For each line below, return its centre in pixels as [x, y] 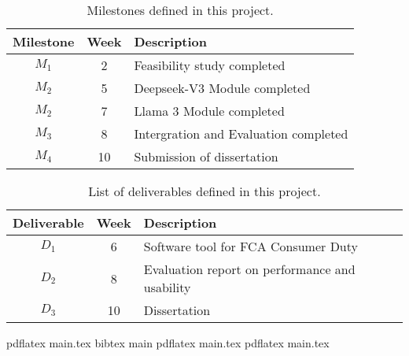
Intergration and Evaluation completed [241, 133]
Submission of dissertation [206, 156]
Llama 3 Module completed [209, 111]
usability [167, 287]
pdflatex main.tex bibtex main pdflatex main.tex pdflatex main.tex [168, 343]
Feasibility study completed [210, 65]
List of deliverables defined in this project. [204, 191]
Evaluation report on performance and [249, 269]
